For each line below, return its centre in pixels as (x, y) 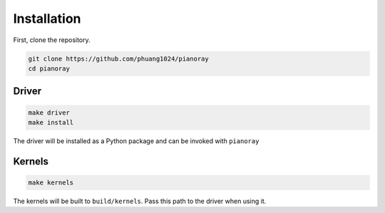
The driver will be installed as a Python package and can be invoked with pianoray (136, 141)
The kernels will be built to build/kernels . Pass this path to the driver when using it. (140, 201)
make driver (49, 113)
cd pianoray (49, 68)
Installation (47, 19)
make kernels (51, 182)
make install (51, 122)
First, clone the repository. (52, 40)
